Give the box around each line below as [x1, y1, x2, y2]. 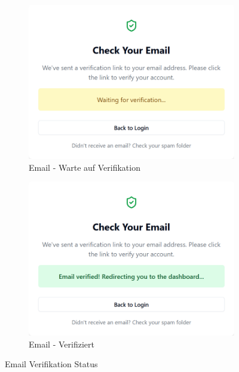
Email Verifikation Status [5, 358, 98, 370]
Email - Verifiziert [29, 337, 94, 350]
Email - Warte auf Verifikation [29, 161, 140, 173]
